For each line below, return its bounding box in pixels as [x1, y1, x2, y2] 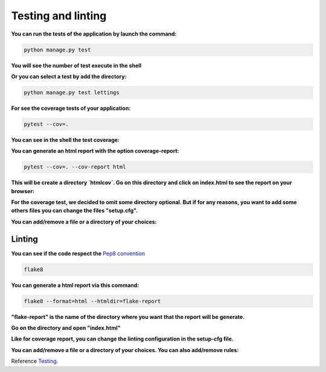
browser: [11, 187, 35, 194]
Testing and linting [11, 9, 107, 22]
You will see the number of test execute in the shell [11, 62, 142, 69]
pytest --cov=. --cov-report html [24, 164, 126, 170]
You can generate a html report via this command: [11, 281, 139, 289]
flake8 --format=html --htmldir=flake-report [24, 298, 161, 304]
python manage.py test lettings [24, 89, 120, 96]
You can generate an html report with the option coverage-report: [11, 147, 179, 155]
